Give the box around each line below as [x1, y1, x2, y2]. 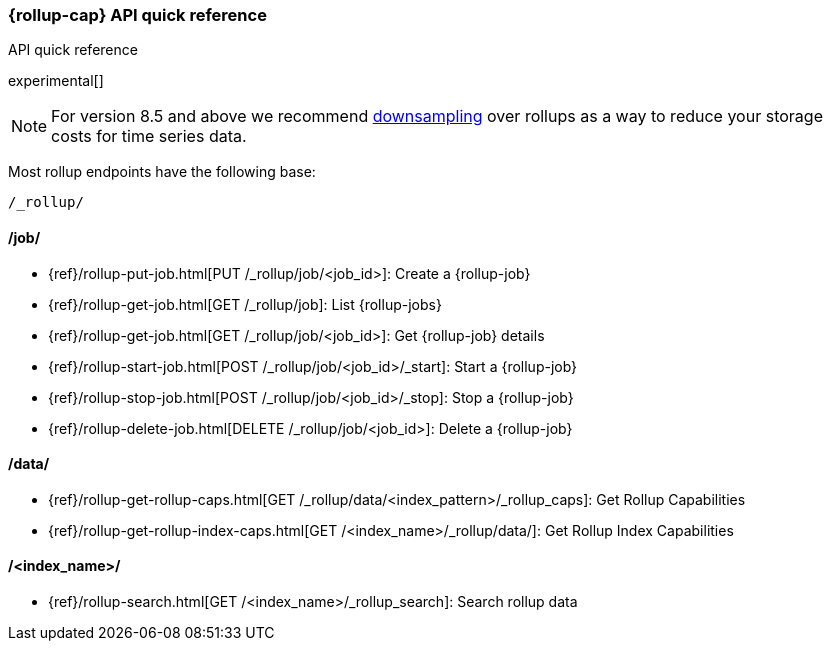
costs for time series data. [51, 126, 247, 147]
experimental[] [8, 72, 104, 90]
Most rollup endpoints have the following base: [8, 163, 316, 181]
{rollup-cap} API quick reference [8, 5, 267, 25]
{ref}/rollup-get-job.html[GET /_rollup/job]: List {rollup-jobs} [48, 295, 442, 313]
